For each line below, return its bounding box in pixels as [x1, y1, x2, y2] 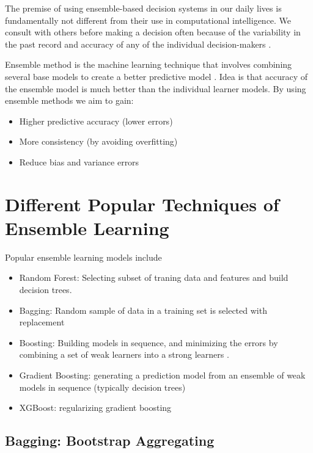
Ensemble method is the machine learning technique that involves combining [5, 58, 292, 71]
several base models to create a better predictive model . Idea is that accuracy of [5, 70, 308, 82]
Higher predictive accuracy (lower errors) [19, 114, 173, 127]
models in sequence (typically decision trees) [19, 380, 186, 393]
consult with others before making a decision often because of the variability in [5, 26, 301, 38]
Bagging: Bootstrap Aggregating [5, 431, 215, 450]
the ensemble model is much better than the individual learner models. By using [5, 82, 306, 95]
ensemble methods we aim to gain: [5, 94, 134, 107]
